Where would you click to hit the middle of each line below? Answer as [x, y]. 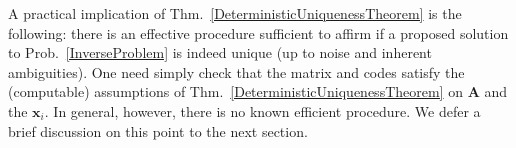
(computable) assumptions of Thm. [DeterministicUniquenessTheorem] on [235, 91]
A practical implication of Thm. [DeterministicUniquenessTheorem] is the [235, 13]
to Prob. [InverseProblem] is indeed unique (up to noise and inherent [220, 52]
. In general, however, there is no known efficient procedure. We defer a [262, 110]
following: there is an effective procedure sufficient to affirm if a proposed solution [258, 32]
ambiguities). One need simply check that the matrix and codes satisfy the [236, 71]
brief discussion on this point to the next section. [158, 130]
